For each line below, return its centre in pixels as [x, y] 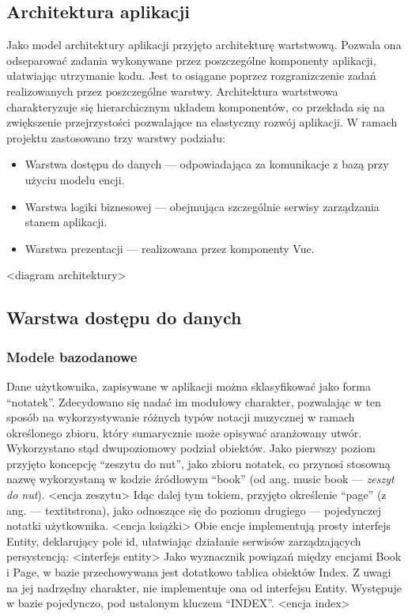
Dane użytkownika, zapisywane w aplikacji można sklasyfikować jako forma [189, 385]
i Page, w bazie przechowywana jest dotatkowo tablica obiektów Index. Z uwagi [199, 572]
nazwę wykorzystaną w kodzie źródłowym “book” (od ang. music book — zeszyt [200, 479]
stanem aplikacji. [66, 222]
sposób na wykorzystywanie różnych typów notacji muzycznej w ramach [181, 417]
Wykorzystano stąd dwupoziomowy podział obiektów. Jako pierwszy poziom [191, 448]
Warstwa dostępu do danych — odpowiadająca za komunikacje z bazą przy [207, 164]
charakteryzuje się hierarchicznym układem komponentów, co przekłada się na [196, 106]
